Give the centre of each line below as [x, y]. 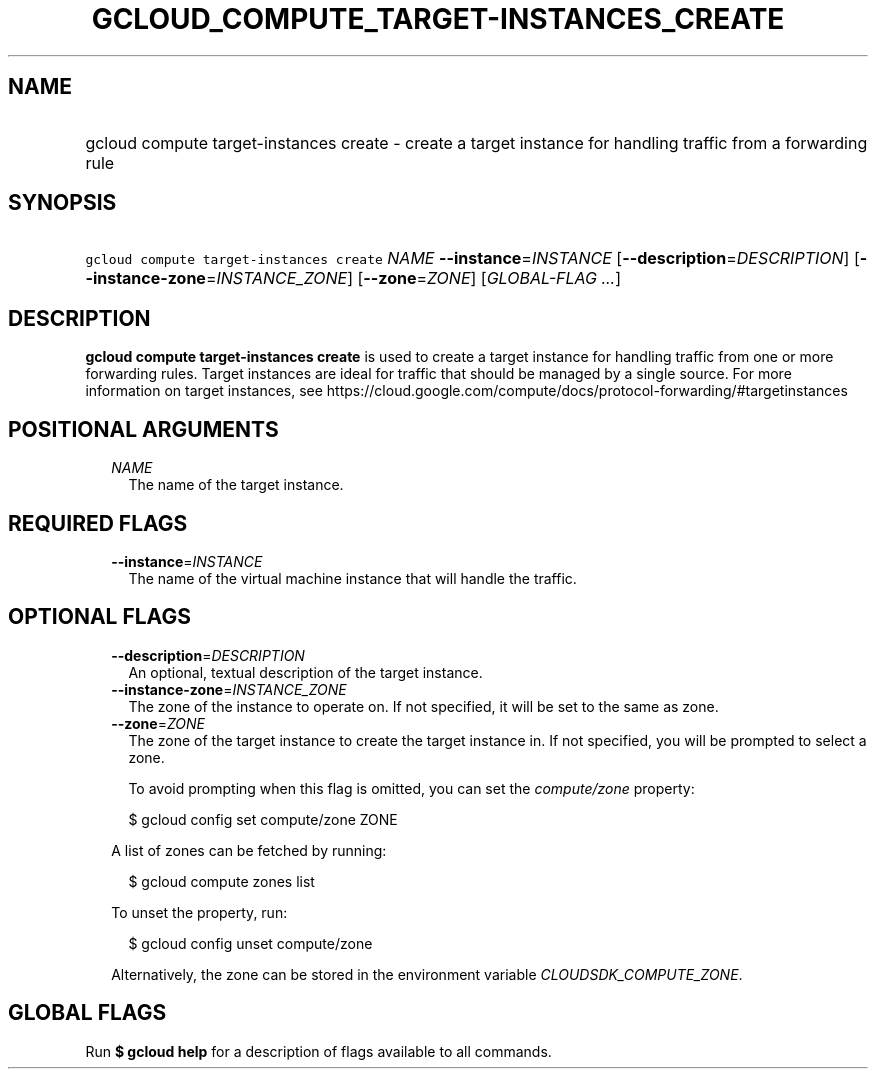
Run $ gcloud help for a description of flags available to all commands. [318, 1051]
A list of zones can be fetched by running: [249, 850]
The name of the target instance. [236, 485]
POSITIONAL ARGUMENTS [143, 429]
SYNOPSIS [62, 203]
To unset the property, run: [199, 912]
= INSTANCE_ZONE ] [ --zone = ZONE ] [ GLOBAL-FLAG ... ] [413, 278]
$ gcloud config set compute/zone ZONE [263, 819]
